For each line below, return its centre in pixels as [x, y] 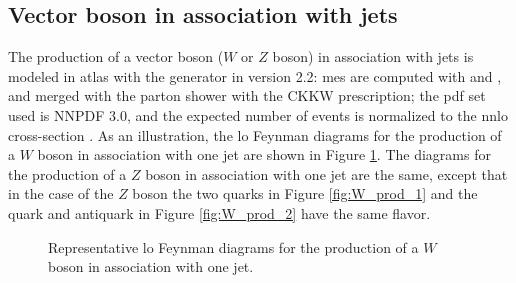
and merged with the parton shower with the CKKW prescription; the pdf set [247, 95]
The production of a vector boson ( [116, 56]
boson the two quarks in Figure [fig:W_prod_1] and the [305, 193]
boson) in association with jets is [373, 56]
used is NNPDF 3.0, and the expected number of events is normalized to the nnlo [258, 114]
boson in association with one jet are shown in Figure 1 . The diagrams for [264, 154]
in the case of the [61, 193]
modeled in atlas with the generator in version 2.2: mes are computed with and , [255, 75]
